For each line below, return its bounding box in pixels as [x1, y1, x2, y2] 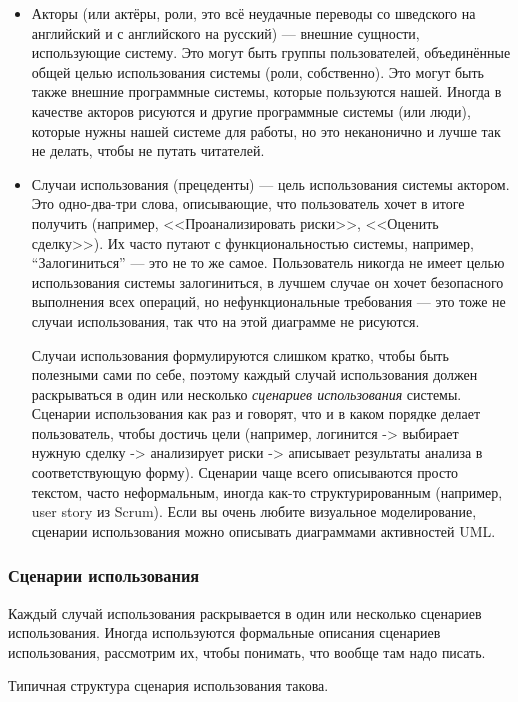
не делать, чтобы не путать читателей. [31, 140, 265, 161]
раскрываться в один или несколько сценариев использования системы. [31, 383, 462, 404]
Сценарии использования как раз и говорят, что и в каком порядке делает [31, 403, 481, 424]
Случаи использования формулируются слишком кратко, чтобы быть [31, 344, 449, 365]
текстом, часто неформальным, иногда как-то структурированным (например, [31, 481, 503, 502]
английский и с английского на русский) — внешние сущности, [31, 22, 420, 43]
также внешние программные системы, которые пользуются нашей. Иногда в [31, 81, 502, 102]
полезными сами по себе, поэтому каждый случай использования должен [31, 364, 478, 385]
